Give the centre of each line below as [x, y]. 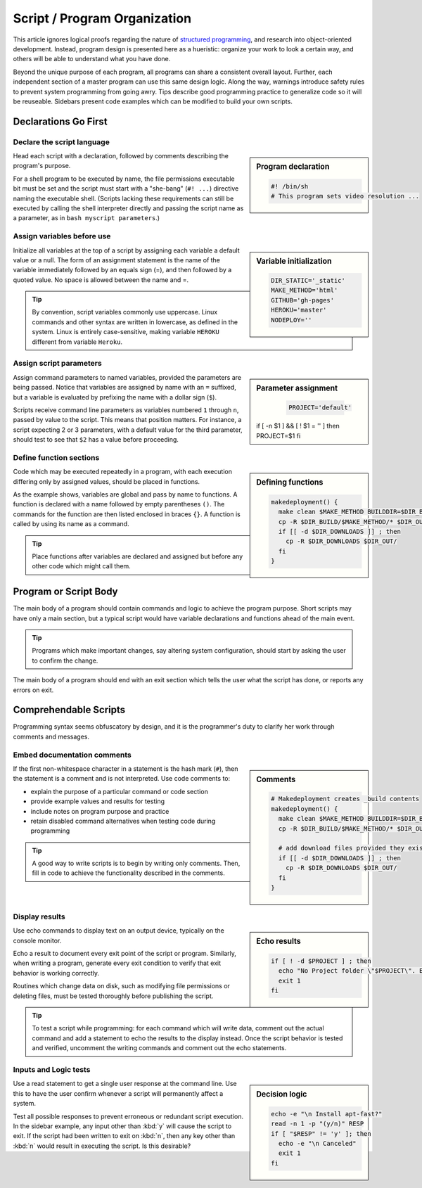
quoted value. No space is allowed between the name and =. [101, 280]
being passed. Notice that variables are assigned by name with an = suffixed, [125, 388]
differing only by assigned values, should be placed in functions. [107, 481]
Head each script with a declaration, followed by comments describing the [121, 156]
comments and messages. [51, 736]
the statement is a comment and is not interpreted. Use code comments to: [122, 779]
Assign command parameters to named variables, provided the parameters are [127, 377]
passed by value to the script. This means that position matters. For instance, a [127, 420]
